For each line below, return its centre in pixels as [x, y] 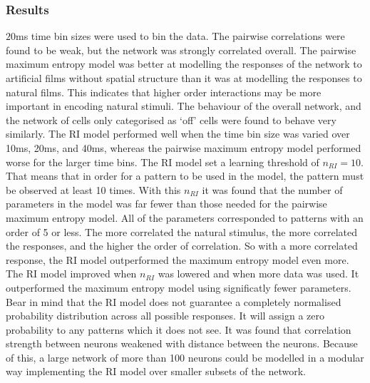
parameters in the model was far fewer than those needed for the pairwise [166, 204]
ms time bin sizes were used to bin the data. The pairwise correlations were [180, 36]
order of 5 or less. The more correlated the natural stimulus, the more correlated [181, 231]
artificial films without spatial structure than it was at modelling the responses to [184, 78]
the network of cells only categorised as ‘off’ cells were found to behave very [171, 119]
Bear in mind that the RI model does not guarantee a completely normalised [174, 301]
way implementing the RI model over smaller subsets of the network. [156, 371]
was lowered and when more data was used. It [258, 274]
